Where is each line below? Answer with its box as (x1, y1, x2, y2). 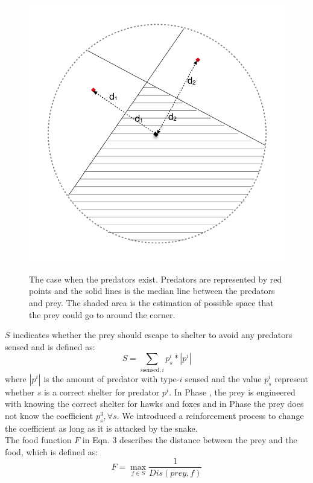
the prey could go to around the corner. (29, 308, 175, 321)
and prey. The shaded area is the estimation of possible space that (29, 296, 274, 309)
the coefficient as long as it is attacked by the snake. (5, 421, 198, 434)
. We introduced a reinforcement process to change (116, 409, 304, 421)
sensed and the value (185, 372, 262, 385)
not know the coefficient (5, 409, 93, 421)
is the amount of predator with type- (43, 372, 180, 385)
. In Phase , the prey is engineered (169, 385, 296, 398)
